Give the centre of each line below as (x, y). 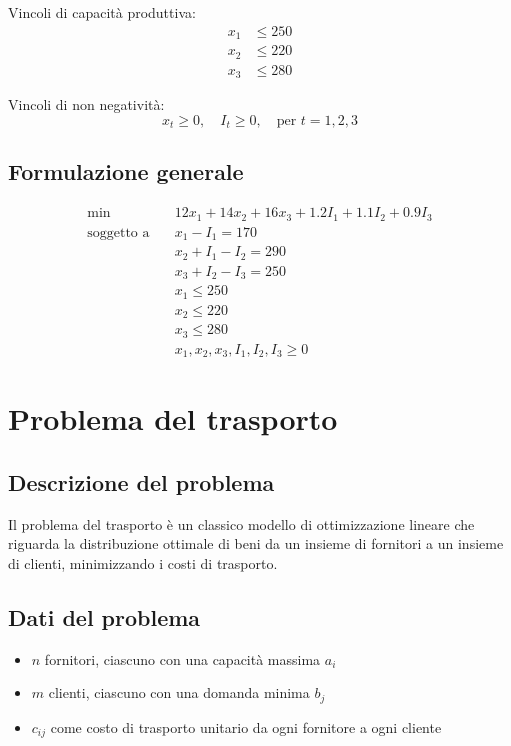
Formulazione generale (126, 171)
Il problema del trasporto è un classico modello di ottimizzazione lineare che (241, 523)
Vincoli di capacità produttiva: (102, 12)
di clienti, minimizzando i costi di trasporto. (143, 562)
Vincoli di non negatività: (86, 104)
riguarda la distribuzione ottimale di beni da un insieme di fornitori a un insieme (256, 543)
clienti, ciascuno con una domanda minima (179, 692)
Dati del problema (104, 616)
